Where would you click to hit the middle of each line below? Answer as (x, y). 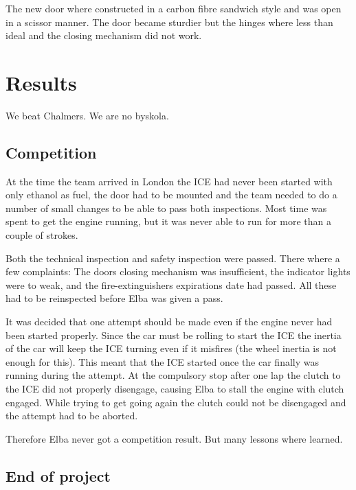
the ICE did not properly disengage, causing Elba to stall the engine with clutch (175, 389)
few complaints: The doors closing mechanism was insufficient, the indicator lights (178, 271)
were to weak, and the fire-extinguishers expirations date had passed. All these (171, 284)
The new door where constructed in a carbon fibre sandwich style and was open (174, 8)
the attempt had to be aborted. (72, 416)
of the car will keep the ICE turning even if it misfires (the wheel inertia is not (171, 348)
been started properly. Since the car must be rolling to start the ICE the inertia (174, 335)
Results (41, 82)
